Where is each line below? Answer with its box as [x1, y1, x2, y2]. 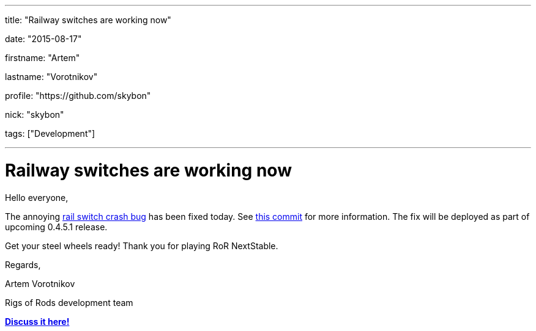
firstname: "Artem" [5, 53, 80, 63]
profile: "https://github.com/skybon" [5, 90, 151, 101]
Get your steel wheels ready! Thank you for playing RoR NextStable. [5, 240, 278, 251]
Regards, [5, 259, 41, 270]
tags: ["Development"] [5, 128, 95, 139]
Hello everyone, [5, 192, 69, 203]
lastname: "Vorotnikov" [5, 71, 98, 82]
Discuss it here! [5, 316, 70, 327]
